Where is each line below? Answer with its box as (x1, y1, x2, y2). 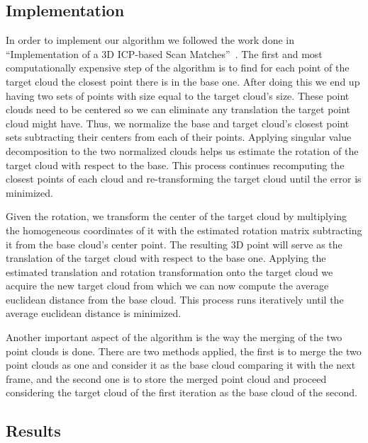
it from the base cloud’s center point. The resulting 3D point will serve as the (6, 236, 342, 251)
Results (6, 420, 61, 442)
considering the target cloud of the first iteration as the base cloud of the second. (6, 385, 357, 400)
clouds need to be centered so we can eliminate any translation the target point (6, 102, 351, 117)
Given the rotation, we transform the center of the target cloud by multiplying (6, 209, 347, 224)
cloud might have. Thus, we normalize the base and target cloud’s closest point (6, 115, 350, 130)
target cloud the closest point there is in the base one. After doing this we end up (6, 74, 360, 88)
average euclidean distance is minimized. (6, 306, 182, 321)
